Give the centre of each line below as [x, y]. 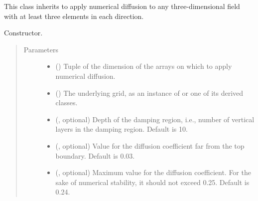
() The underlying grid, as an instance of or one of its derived [149, 93]
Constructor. [23, 33]
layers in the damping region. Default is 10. [122, 129]
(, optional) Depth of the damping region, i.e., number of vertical [155, 119]
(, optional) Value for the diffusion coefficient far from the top [150, 145]
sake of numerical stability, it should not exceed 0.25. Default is [152, 182]
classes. [66, 102]
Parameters [41, 49]
